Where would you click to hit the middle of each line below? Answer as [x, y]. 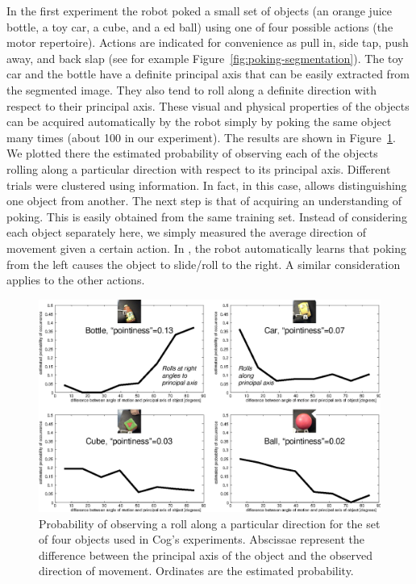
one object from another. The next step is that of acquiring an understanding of [204, 201]
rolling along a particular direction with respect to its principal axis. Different [199, 168]
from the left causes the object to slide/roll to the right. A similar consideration [204, 264]
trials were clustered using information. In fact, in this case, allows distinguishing [207, 185]
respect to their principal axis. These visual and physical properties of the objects [208, 105]
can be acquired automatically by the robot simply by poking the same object [199, 122]
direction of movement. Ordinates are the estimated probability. [196, 571]
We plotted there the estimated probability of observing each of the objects [192, 153]
